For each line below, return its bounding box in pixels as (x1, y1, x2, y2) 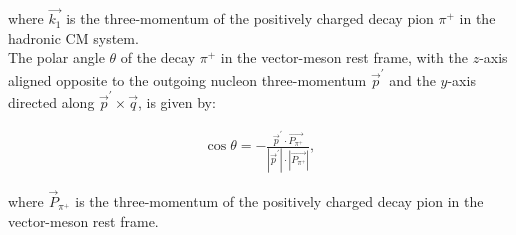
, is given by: (138, 92, 216, 113)
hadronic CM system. (8, 27, 139, 48)
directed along (8, 92, 95, 113)
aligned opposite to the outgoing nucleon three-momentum (8, 69, 367, 90)
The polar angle (8, 47, 105, 68)
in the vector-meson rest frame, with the (220, 47, 468, 68)
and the (389, 69, 436, 90)
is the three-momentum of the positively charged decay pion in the (75, 191, 484, 212)
